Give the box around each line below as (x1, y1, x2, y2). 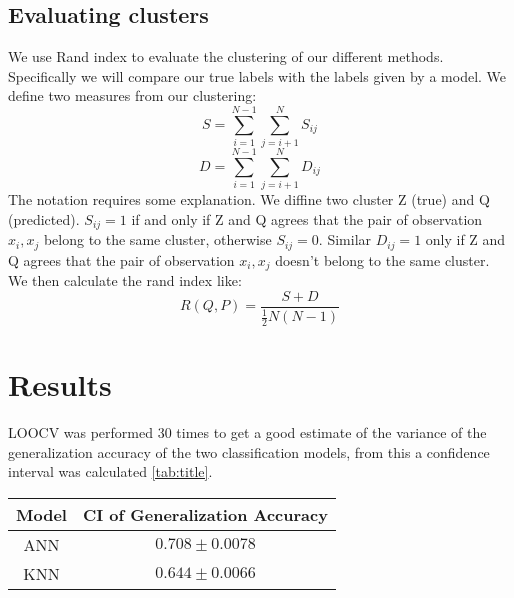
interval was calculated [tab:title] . (8, 461, 213, 482)
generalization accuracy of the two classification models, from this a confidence (8, 441, 490, 462)
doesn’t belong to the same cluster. (275, 249, 490, 270)
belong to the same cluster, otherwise (43, 229, 272, 250)
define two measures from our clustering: (8, 85, 257, 106)
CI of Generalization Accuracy (82, 502, 328, 526)
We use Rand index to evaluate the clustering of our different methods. (8, 46, 444, 67)
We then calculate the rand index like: (8, 270, 242, 291)
